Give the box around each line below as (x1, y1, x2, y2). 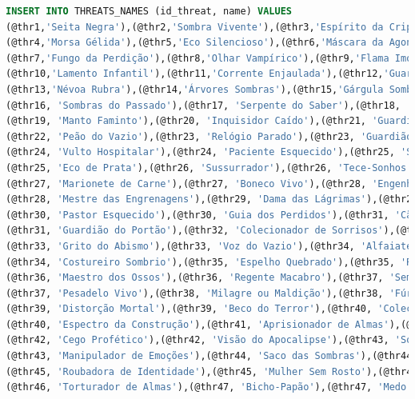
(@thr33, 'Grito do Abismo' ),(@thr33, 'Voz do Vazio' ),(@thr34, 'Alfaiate (6, 240, 413, 252)
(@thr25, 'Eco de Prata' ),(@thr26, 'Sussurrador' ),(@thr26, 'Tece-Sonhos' (6, 162, 413, 174)
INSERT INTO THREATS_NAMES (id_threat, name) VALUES (6, 6, 292, 17)
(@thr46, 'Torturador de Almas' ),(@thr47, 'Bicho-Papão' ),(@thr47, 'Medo (6, 381, 407, 393)
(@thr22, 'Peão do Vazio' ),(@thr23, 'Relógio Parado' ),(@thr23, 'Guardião (6, 130, 413, 142)
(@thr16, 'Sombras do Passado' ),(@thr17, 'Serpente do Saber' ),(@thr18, (6, 99, 401, 111)
